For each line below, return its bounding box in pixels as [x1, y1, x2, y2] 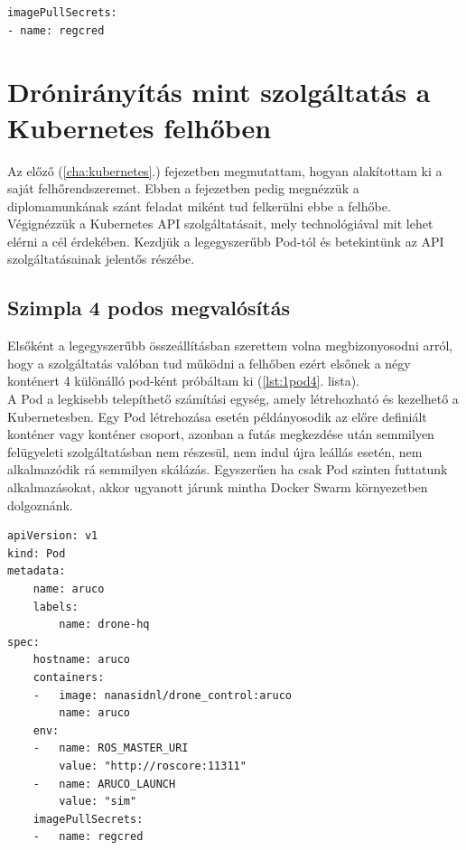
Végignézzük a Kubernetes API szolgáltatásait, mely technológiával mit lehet [7, 214, 433, 233]
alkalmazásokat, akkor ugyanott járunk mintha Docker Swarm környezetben [7, 478, 428, 497]
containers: [33, 670, 105, 684]
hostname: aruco [33, 653, 131, 667]
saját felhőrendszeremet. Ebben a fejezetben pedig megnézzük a [7, 179, 359, 198]
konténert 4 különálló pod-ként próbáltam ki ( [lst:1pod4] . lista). [7, 371, 359, 390]
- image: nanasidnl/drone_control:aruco [33, 688, 292, 702]
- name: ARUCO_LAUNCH [33, 777, 176, 790]
